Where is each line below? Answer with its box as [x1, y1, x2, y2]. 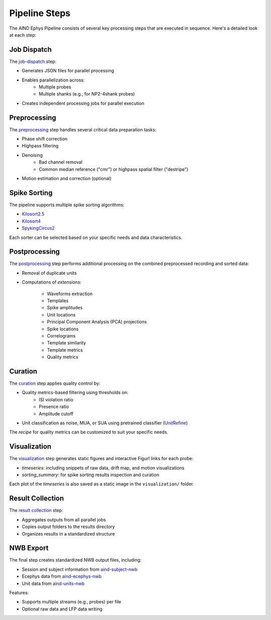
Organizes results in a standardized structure [22, 530, 115, 537]
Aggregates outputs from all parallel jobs [22, 516, 106, 522]
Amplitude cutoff [39, 410, 74, 417]
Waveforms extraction [47, 291, 93, 297]
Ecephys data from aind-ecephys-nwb [22, 573, 102, 579]
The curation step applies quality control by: [9, 380, 100, 387]
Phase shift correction [22, 136, 68, 142]
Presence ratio [39, 404, 69, 410]
